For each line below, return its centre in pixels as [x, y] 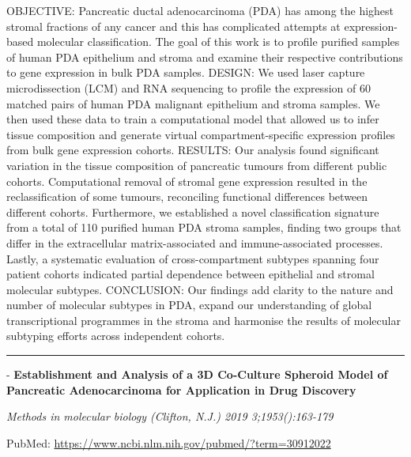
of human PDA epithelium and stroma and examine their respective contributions [205, 57]
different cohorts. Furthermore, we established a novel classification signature [193, 212]
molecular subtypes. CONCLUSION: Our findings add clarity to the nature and [200, 289]
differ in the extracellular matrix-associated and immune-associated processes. [195, 242]
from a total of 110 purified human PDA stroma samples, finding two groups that [204, 227]
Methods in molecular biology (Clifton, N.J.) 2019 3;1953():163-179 [170, 416]
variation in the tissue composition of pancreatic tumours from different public [197, 165]
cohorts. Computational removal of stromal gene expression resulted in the [187, 181]
